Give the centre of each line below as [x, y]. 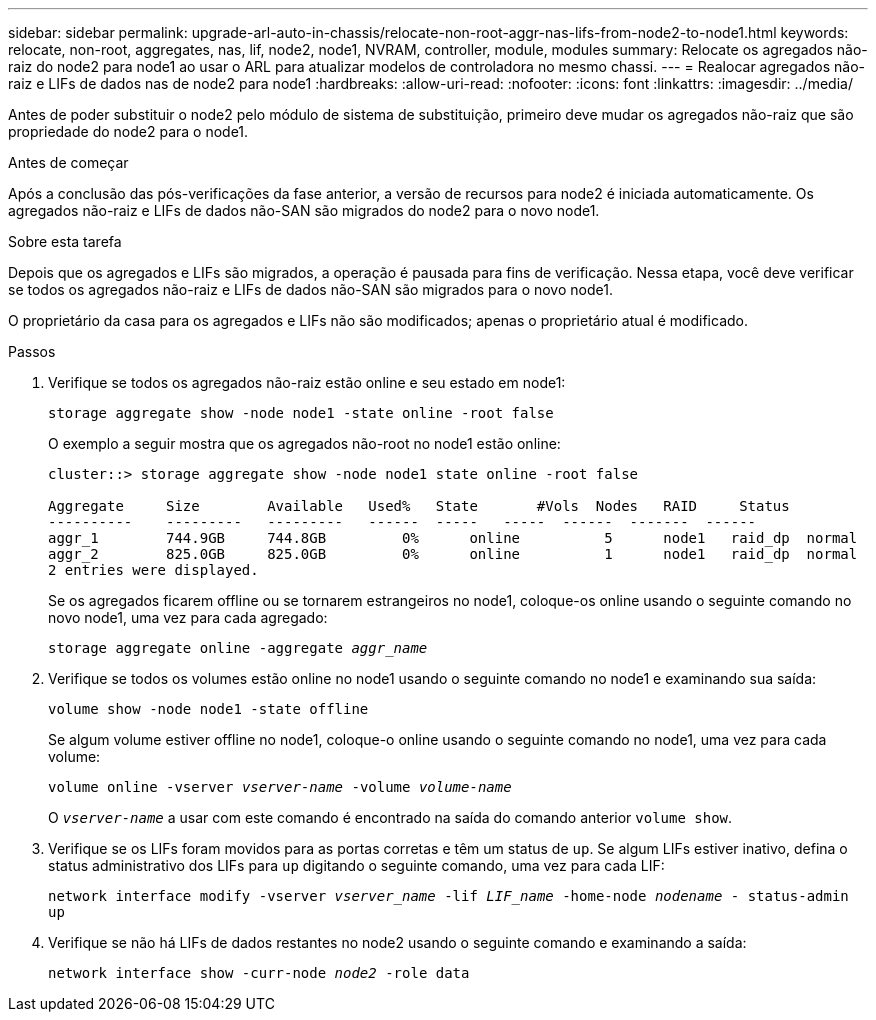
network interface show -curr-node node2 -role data [259, 973]
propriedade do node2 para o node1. [128, 131]
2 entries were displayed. [153, 570]
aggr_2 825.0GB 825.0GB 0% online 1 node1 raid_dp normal [453, 554]
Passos [32, 351]
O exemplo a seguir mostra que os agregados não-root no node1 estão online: [304, 443]
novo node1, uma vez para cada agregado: [188, 617]
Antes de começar [68, 162]
